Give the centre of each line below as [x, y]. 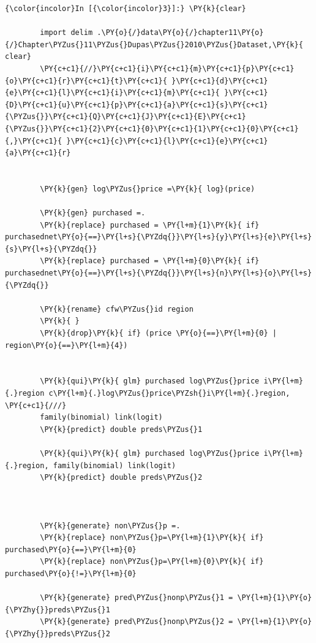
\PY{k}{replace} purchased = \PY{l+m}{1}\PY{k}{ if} [150, 225]
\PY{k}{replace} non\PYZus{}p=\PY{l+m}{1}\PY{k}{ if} [152, 538]
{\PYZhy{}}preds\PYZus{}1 [58, 610]
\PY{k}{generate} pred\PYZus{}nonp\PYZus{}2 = [137, 622]
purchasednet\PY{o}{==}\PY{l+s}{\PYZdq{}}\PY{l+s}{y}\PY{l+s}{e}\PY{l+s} [159, 237]
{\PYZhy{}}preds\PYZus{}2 [58, 633]
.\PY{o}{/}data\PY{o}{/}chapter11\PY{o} [180, 33]
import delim [66, 33]
